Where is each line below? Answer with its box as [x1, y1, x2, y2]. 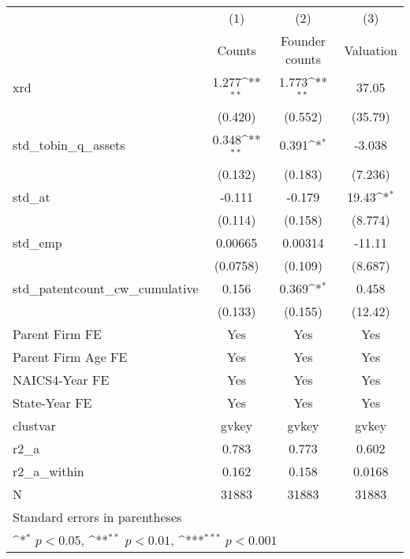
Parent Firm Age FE [13, 347, 128, 366]
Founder [280, 32, 326, 50]
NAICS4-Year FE [13, 370, 110, 389]
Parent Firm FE [13, 324, 102, 343]
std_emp [13, 233, 62, 252]
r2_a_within [13, 461, 84, 480]
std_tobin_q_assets [13, 136, 125, 155]
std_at [13, 187, 50, 206]
